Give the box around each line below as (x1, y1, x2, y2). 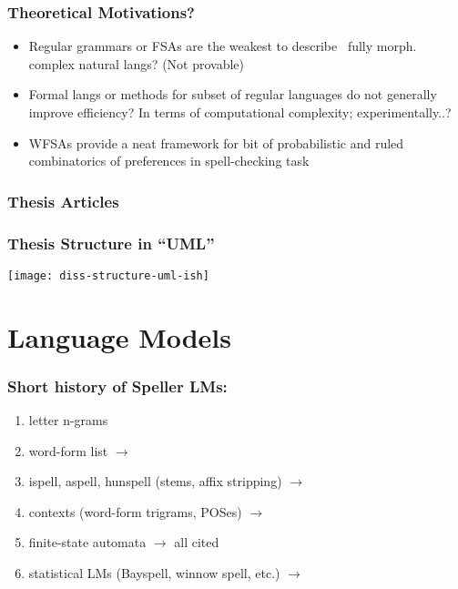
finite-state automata (28, 533, 147, 552)
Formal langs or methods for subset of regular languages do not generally (28, 85, 437, 104)
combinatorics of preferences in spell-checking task (28, 151, 310, 170)
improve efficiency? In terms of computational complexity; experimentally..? (28, 103, 452, 121)
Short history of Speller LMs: (7, 374, 228, 397)
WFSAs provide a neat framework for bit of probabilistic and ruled (28, 133, 404, 152)
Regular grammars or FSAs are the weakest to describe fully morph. (28, 36, 417, 56)
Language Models (7, 318, 232, 355)
